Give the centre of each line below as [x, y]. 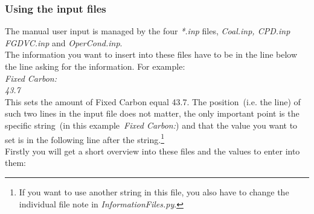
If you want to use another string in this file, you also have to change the [154, 192]
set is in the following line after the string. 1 [85, 138]
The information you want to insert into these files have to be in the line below [151, 54]
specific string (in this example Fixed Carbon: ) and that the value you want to [151, 125]
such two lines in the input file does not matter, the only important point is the [152, 113]
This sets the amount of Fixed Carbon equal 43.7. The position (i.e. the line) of [153, 101]
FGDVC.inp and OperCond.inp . [64, 42]
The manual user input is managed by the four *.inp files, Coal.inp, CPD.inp [148, 31]
